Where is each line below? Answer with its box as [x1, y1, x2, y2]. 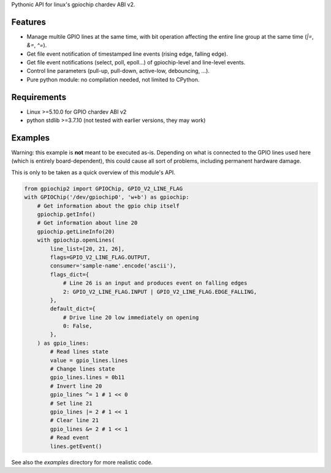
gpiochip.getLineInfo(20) [37, 228, 115, 235]
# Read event [50, 434, 89, 441]
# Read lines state [50, 348, 108, 355]
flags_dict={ [50, 271, 89, 278]
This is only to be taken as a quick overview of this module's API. [11, 169, 176, 176]
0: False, [63, 323, 93, 329]
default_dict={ [50, 306, 96, 312]
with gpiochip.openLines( [37, 237, 115, 244]
